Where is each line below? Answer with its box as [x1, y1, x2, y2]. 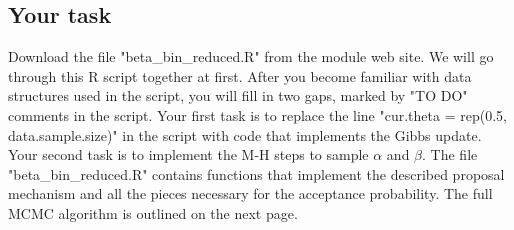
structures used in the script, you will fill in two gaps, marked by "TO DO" [8, 85, 468, 106]
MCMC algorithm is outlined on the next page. [8, 202, 298, 223]
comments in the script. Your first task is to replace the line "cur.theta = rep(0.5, [8, 104, 507, 125]
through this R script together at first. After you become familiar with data [8, 65, 472, 86]
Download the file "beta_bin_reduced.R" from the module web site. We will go [8, 46, 494, 67]
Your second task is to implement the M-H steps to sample [8, 144, 369, 165]
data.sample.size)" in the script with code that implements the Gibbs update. [8, 124, 482, 145]
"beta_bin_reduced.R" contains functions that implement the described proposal [8, 163, 505, 184]
